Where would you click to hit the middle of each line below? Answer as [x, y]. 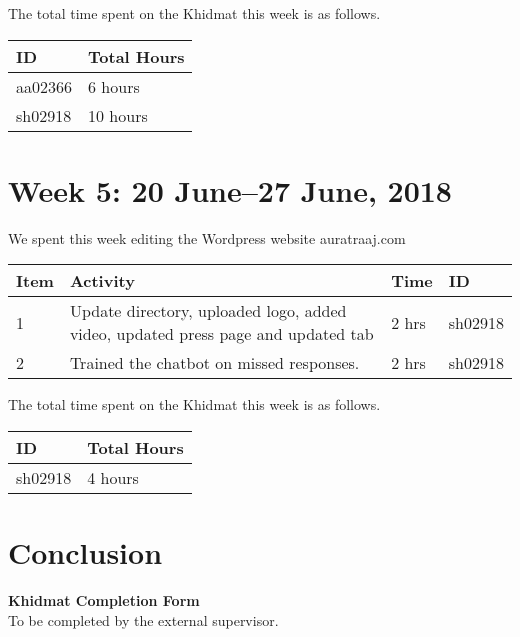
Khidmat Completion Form [104, 600]
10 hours [118, 115]
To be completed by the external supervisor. [143, 619]
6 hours [114, 86]
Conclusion [85, 552]
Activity [102, 281]
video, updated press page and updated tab [221, 334]
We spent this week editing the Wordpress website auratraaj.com [207, 237]
